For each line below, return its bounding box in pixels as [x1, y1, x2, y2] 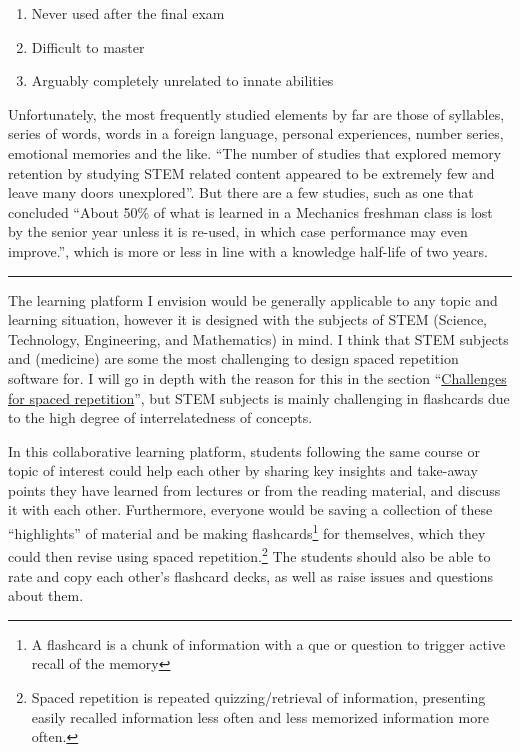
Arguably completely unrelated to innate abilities [31, 70, 334, 91]
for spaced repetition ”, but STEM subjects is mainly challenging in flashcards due [8, 387, 510, 408]
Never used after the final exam [31, 3, 225, 23]
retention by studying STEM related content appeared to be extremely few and [8, 162, 495, 183]
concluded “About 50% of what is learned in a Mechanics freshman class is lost [8, 201, 493, 222]
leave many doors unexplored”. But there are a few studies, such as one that [8, 182, 474, 203]
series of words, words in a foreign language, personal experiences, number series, [8, 123, 504, 144]
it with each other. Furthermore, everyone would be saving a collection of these [8, 499, 493, 520]
